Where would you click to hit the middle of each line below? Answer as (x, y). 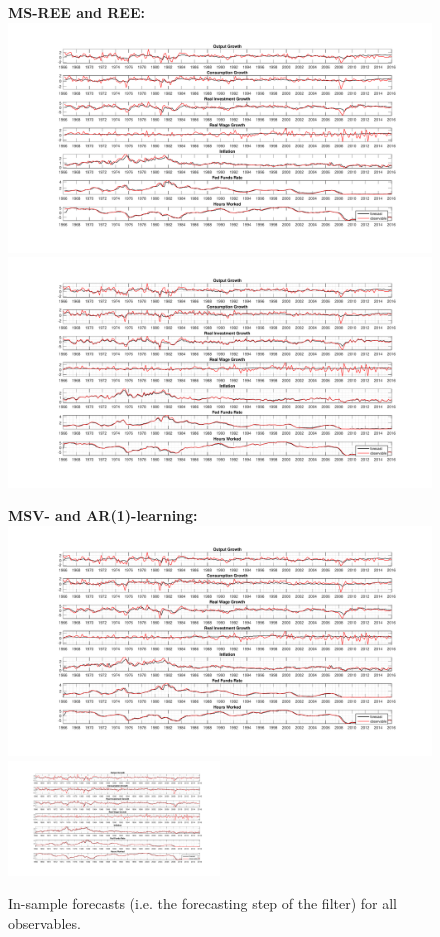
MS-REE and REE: (77, 12)
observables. (44, 922)
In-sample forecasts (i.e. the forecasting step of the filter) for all (203, 903)
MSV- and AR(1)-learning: (103, 515)
